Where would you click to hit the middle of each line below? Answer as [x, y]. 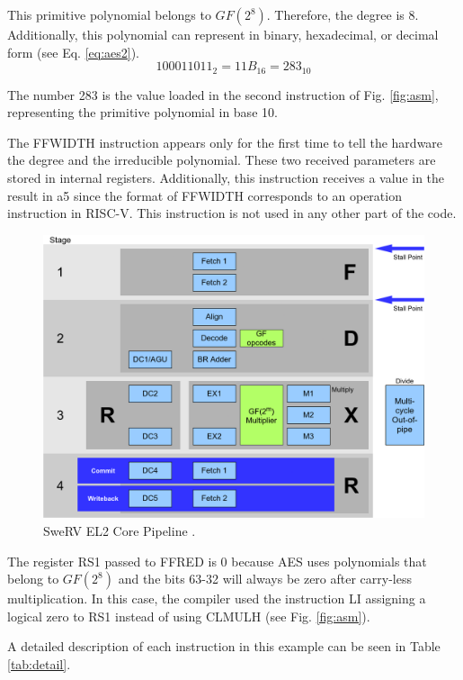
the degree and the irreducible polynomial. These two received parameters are [222, 160]
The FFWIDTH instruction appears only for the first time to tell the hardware [225, 142]
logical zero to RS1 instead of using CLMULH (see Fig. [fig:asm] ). [189, 616]
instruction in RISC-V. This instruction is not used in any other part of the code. [232, 213]
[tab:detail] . [39, 664]
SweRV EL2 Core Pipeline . [120, 531]
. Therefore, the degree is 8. [343, 14]
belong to [33, 579]
